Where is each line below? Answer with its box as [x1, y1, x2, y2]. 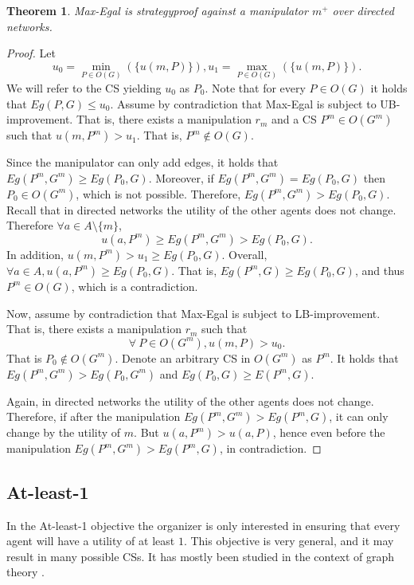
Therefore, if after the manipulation [6, 408, 181, 425]
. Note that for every [205, 80, 306, 96]
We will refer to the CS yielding [6, 80, 162, 96]
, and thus [354, 261, 404, 278]
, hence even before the [272, 424, 385, 441]
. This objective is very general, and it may [183, 532, 394, 549]
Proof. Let [6, 45, 56, 61]
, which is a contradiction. [71, 277, 198, 294]
